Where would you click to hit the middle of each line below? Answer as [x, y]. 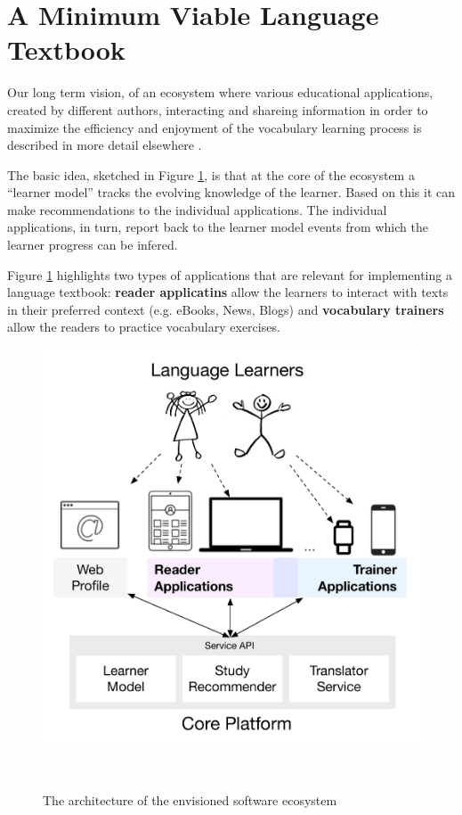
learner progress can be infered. [93, 245]
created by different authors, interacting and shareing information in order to [218, 109]
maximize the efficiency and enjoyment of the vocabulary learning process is [215, 127]
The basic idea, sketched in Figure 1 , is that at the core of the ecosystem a [211, 174]
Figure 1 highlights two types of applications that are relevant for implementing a [230, 274]
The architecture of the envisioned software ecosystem [190, 799]
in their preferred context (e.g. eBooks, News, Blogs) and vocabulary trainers [226, 309]
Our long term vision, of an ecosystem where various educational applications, [220, 92]
